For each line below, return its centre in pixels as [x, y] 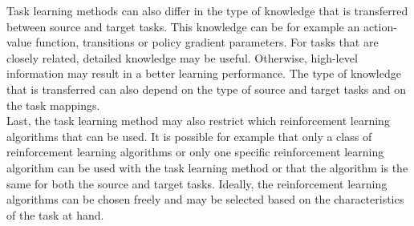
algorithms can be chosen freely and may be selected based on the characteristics [205, 199]
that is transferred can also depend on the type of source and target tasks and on [207, 89]
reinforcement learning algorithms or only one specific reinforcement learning [195, 152]
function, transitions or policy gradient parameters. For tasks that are [207, 42]
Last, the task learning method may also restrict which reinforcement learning [198, 121]
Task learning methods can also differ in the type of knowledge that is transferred [207, 10]
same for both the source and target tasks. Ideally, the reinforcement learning [197, 183]
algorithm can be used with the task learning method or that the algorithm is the [207, 167]
